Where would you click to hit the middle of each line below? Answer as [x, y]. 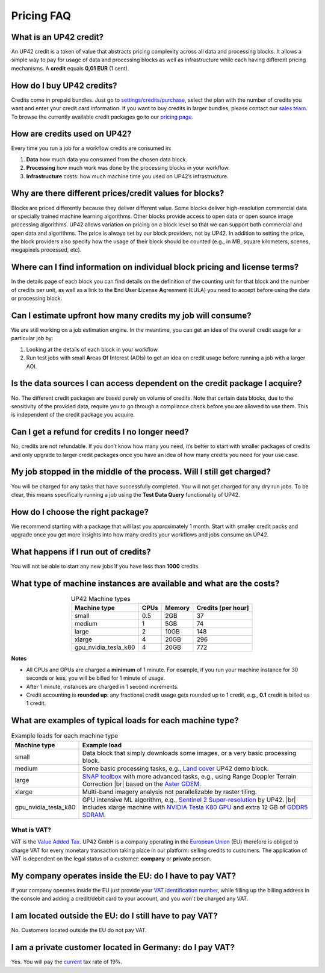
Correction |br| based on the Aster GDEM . [142, 784]
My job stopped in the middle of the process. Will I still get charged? [141, 472]
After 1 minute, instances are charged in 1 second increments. [102, 686]
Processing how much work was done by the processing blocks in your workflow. [128, 168]
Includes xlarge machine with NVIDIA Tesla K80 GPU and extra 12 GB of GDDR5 [195, 807]
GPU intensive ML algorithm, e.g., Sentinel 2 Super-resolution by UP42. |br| [189, 800]
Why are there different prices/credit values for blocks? [118, 194]
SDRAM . [94, 815]
